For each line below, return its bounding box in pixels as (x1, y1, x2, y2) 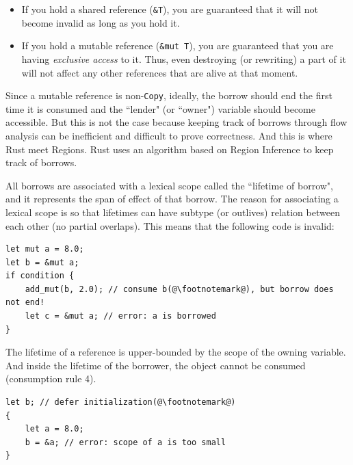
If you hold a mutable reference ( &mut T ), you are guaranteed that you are (21, 38, 334, 53)
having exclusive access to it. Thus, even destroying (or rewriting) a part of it (21, 51, 346, 66)
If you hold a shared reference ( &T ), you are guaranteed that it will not (21, 2, 318, 16)
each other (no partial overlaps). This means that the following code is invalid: (5, 218, 335, 232)
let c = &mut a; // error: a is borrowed (25, 311, 216, 321)
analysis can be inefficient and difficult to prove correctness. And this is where (5, 128, 332, 142)
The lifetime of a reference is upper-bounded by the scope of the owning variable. (5, 345, 346, 359)
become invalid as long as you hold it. (21, 15, 180, 29)
